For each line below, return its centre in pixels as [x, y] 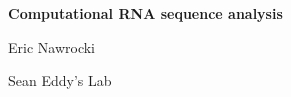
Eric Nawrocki [51, 46]
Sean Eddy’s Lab [60, 80]
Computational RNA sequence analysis [145, 13]
